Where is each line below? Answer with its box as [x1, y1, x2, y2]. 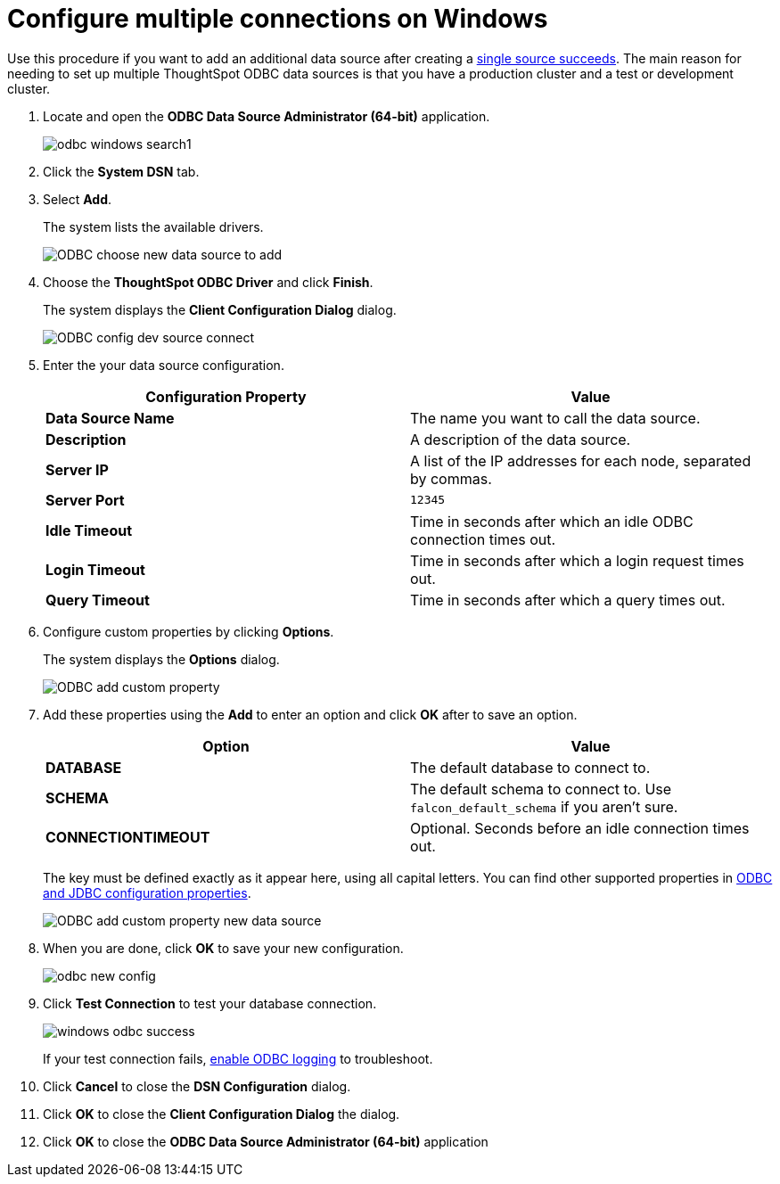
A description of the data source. [410, 430, 631, 448]
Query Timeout [45, 590, 150, 609]
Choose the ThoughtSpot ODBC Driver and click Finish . [43, 274, 374, 290]
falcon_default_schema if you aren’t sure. [410, 797, 678, 816]
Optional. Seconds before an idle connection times [410, 818, 750, 837]
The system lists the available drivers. [43, 218, 264, 234]
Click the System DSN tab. [43, 163, 200, 179]
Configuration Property [145, 387, 307, 406]
